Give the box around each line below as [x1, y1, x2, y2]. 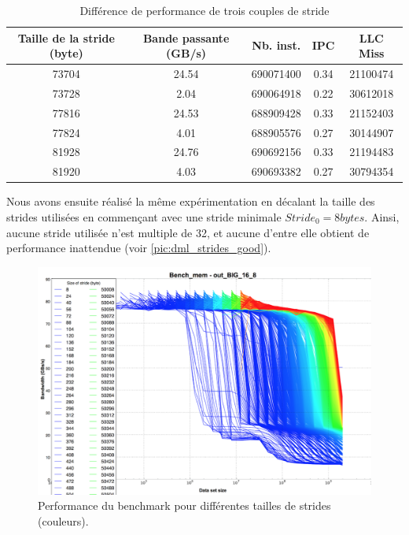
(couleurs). [38, 512, 89, 529]
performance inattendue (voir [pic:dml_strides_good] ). [6, 240, 271, 256]
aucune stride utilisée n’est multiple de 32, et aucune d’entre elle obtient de [6, 224, 370, 240]
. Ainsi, [364, 208, 400, 225]
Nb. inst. [252, 37, 301, 54]
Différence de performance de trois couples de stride [79, 2, 330, 18]
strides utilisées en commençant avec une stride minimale [6, 208, 282, 225]
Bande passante [142, 29, 230, 46]
